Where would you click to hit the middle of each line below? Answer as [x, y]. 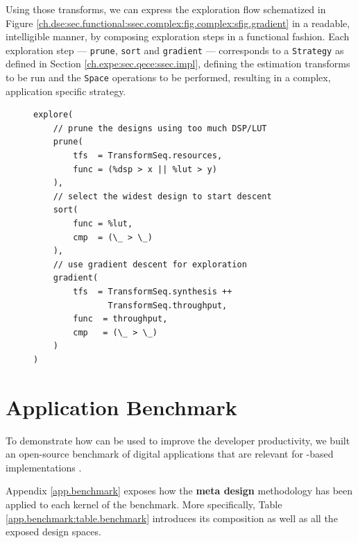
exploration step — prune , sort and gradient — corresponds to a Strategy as [175, 50]
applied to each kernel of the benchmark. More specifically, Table [144, 504]
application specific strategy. [66, 91]
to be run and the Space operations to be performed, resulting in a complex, [168, 77]
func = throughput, [120, 319]
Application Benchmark [121, 407]
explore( [53, 115]
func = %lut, [103, 224]
